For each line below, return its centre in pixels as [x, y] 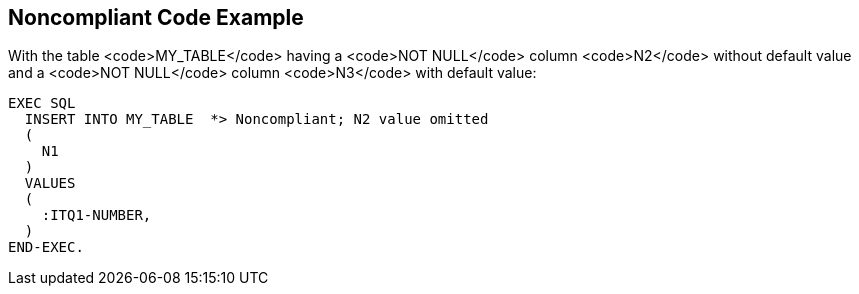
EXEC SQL [42, 103]
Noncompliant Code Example [156, 17]
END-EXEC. [46, 247]
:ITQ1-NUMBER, [96, 215]
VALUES [50, 183]
